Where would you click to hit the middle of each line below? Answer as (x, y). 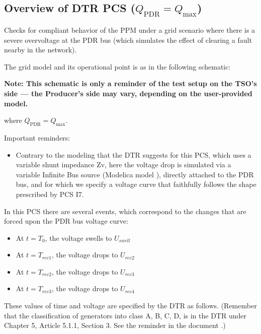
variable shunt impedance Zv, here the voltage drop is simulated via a (123, 164)
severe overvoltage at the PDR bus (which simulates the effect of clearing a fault (128, 40)
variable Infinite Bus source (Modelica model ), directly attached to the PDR (135, 174)
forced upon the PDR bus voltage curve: (66, 221)
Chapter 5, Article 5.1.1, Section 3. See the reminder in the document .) (115, 325)
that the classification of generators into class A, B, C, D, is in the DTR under (125, 315)
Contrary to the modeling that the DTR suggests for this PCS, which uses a (134, 154)
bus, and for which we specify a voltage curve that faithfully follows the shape (136, 184)
